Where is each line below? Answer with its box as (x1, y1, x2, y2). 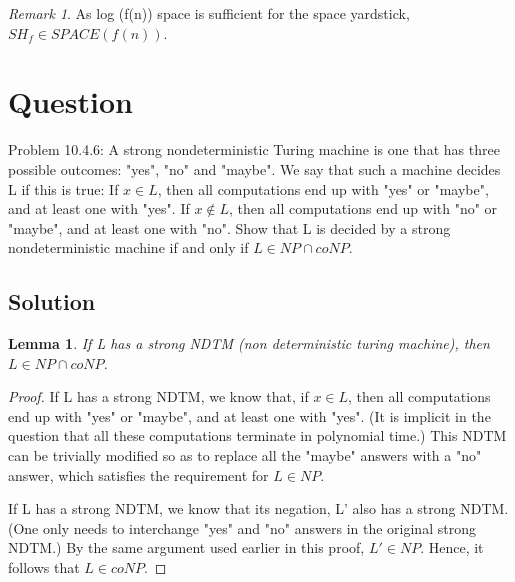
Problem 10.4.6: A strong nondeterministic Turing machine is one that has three (8, 139, 500, 160)
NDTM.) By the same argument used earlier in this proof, (8, 537, 365, 558)
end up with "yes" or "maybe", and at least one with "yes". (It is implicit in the (8, 405, 491, 426)
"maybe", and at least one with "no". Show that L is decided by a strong (8, 217, 451, 238)
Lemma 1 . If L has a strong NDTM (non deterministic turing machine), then (8, 333, 490, 354)
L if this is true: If (8, 178, 119, 199)
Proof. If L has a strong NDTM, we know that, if (8, 386, 309, 407)
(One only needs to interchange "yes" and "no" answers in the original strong (8, 517, 476, 538)
